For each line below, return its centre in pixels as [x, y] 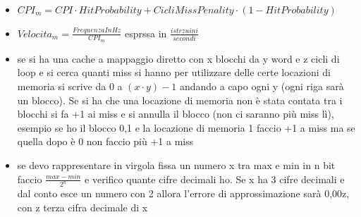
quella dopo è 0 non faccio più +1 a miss [105, 141]
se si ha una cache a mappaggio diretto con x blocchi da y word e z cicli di [178, 58]
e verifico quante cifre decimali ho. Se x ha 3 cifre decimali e [215, 179]
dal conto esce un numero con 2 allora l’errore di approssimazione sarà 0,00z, [183, 193]
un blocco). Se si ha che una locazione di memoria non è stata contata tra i [180, 100]
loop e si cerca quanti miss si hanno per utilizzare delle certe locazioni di [174, 72]
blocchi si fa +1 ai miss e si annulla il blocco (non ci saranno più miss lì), [176, 114]
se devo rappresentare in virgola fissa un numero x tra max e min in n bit [176, 165]
